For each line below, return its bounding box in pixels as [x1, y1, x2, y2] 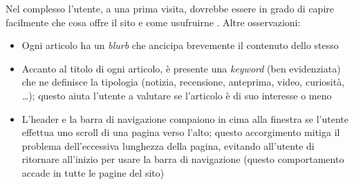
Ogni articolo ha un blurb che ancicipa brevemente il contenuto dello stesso [21, 38, 339, 52]
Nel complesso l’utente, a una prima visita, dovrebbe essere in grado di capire [6, 1, 335, 15]
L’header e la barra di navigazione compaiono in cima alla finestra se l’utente [21, 111, 349, 126]
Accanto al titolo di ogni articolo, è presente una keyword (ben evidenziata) [21, 61, 341, 75]
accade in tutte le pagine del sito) [21, 165, 165, 179]
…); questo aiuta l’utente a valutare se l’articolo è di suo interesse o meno [21, 88, 332, 102]
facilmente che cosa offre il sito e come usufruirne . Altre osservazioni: [6, 14, 301, 29]
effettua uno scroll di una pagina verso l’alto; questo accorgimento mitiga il [21, 125, 340, 139]
